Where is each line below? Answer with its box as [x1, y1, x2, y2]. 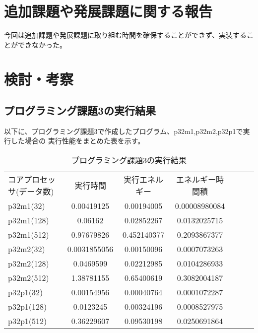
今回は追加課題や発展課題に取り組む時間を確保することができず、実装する [4, 30, 247, 40]
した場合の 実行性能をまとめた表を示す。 [10, 135, 145, 146]
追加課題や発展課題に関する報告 [4, 1, 213, 21]
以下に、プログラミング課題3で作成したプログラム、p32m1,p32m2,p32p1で [4, 126, 243, 136]
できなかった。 [17, 39, 66, 50]
